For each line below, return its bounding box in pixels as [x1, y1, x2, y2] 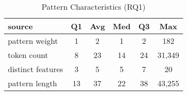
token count [8, 49, 48, 60]
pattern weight [8, 35, 58, 46]
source [8, 20, 33, 32]
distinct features [8, 63, 63, 75]
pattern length [8, 77, 57, 89]
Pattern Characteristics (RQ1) [41, 1, 146, 12]
